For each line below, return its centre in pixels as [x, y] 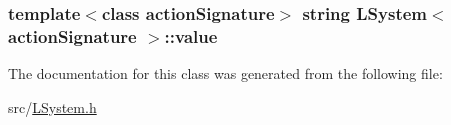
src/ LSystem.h [52, 106]
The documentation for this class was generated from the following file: [225, 73]
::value [191, 35]
